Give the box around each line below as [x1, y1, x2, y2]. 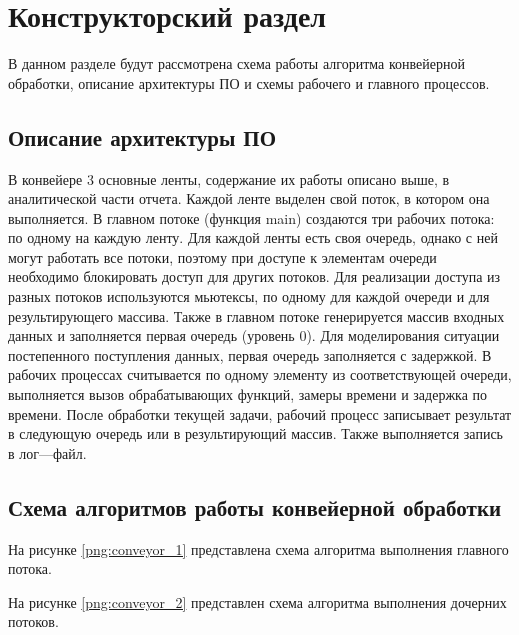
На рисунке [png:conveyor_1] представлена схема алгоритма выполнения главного [8, 538, 509, 559]
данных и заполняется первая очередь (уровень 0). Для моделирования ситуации [8, 325, 500, 346]
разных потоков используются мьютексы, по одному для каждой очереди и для [8, 286, 490, 307]
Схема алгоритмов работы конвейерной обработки [8, 491, 502, 522]
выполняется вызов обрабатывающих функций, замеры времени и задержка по [8, 384, 488, 405]
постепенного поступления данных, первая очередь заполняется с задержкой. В [8, 344, 492, 365]
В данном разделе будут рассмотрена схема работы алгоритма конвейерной [8, 53, 465, 74]
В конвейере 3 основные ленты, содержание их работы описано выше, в [8, 168, 450, 189]
